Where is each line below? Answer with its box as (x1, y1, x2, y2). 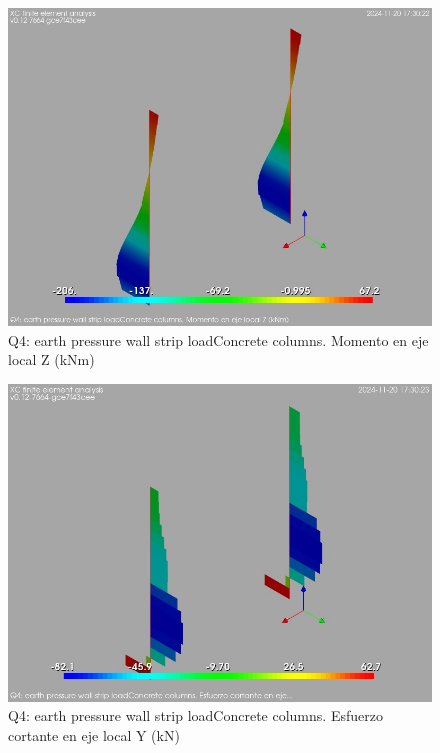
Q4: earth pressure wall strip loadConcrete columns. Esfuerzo (8, 705, 383, 726)
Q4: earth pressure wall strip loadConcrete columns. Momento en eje (8, 329, 429, 350)
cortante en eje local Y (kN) (8, 724, 180, 745)
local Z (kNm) (8, 349, 95, 370)
